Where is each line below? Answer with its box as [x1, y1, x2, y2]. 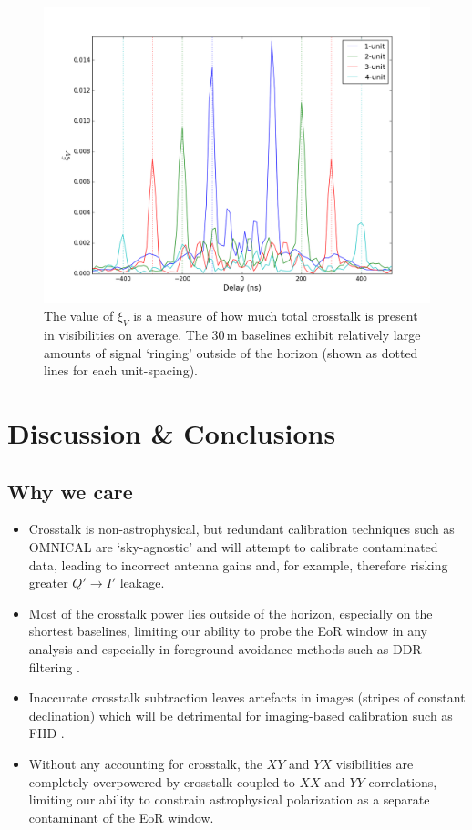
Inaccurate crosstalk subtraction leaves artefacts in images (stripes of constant [28, 688, 466, 707]
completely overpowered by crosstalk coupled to [28, 772, 295, 791]
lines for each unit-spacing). [44, 361, 198, 380]
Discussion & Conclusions [7, 414, 336, 451]
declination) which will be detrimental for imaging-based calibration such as [28, 705, 453, 724]
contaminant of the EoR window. [28, 807, 214, 826]
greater [28, 573, 68, 592]
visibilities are [335, 753, 414, 773]
